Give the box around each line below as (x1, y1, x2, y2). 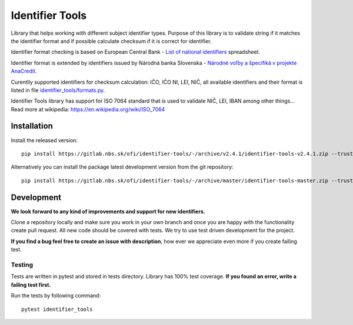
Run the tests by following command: (11, 292, 101, 299)
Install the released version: (11, 136, 78, 144)
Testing (11, 260, 34, 268)
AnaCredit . (11, 68, 37, 75)
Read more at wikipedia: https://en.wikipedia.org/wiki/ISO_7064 (11, 106, 165, 113)
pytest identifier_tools (21, 306, 93, 313)
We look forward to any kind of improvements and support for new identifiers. (11, 208, 205, 215)
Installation (11, 121, 53, 131)
